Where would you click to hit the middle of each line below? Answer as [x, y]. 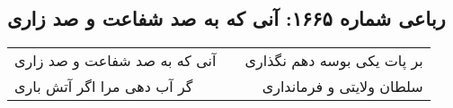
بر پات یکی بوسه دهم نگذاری [334, 61]
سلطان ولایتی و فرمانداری [342, 87]
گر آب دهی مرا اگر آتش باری [104, 87]
